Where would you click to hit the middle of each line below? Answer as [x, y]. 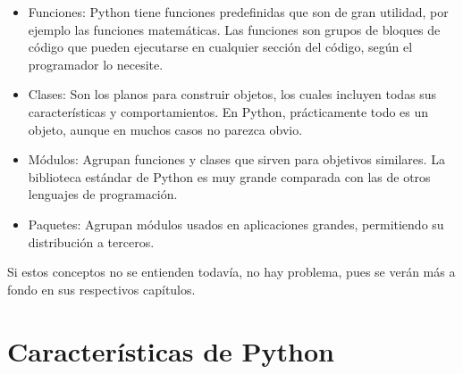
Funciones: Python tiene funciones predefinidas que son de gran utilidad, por [238, 12]
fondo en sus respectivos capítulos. [101, 289]
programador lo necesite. [96, 64]
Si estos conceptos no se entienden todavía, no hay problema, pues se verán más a [231, 272]
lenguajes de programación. [103, 194]
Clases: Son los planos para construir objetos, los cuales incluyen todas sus [232, 94]
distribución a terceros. [91, 241]
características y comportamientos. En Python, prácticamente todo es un [228, 111]
